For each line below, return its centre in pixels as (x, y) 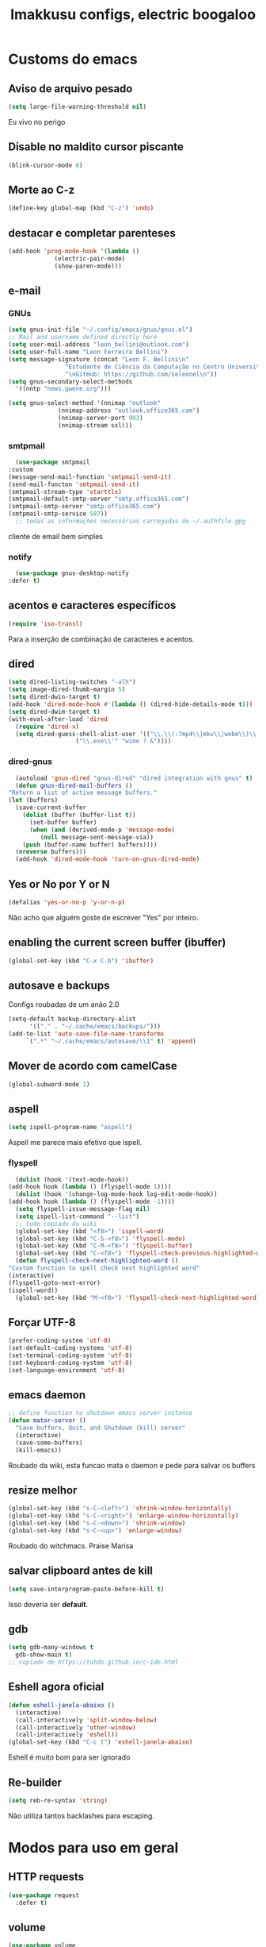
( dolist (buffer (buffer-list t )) (79, 815)
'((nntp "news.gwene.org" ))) (63, 389)
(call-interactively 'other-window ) (76, 1727)
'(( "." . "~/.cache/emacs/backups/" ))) (95, 1027)
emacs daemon (47, 1395)
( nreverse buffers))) (51, 852)
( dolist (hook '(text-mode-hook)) (72, 1180)
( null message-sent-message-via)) (97, 837)
